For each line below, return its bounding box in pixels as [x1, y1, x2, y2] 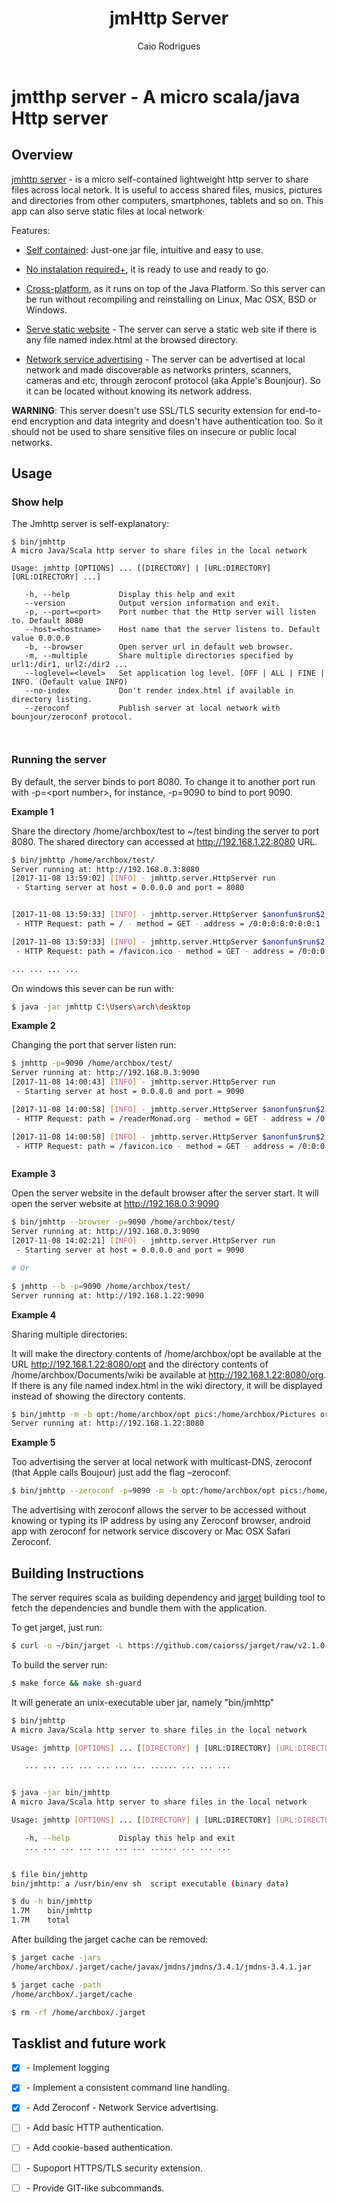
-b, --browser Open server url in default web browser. [24, 642, 294, 652]
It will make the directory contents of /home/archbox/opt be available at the [11, 1347, 323, 1359]
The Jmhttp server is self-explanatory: [11, 518, 170, 530]
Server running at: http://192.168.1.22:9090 [11, 1290, 204, 1301]
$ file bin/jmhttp [11, 1869, 88, 1879]
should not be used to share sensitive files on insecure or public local [11, 425, 297, 437]
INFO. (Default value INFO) [11, 677, 129, 687]
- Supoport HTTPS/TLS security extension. [25, 2162, 204, 2174]
